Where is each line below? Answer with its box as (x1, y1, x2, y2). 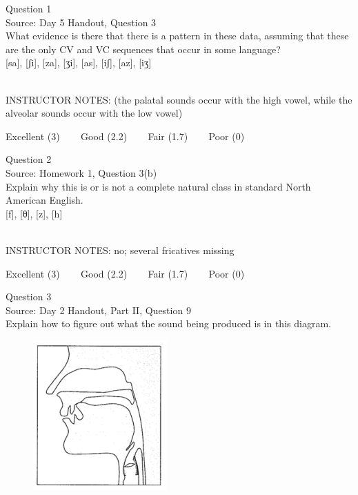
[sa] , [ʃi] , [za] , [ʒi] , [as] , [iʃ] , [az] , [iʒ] (6, 55, 152, 70)
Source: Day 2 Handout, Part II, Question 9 (6, 302, 191, 317)
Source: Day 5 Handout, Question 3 (6, 14, 157, 29)
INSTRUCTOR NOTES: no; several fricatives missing (6, 242, 235, 257)
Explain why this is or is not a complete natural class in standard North (6, 179, 311, 193)
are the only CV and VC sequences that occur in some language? (6, 41, 281, 56)
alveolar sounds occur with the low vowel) (6, 106, 183, 120)
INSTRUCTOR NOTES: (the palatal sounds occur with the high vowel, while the (6, 92, 352, 106)
